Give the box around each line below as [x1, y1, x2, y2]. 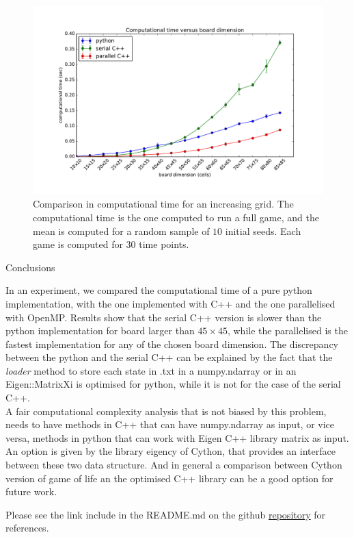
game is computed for [33, 237, 123, 251]
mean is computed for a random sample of [33, 223, 210, 238]
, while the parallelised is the [227, 323, 348, 338]
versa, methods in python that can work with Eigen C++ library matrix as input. [5, 430, 349, 445]
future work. [5, 484, 57, 499]
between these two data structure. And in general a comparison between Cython [5, 458, 342, 472]
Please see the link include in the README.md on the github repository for [5, 507, 326, 521]
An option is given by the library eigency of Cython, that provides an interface [5, 444, 336, 458]
